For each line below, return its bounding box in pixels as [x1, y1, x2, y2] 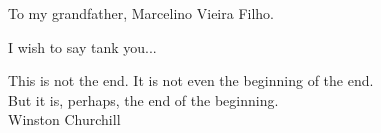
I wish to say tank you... [8, 36, 157, 57]
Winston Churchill [8, 109, 121, 130]
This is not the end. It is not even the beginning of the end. [8, 70, 374, 91]
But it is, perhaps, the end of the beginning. [8, 89, 279, 110]
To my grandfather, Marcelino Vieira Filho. [8, 3, 274, 23]
